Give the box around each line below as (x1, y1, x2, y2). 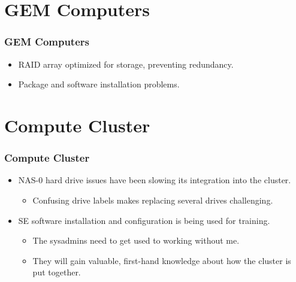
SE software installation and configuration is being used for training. (18, 214, 270, 226)
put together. (32, 266, 81, 278)
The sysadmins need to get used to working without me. (32, 234, 240, 247)
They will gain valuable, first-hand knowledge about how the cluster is (32, 254, 291, 266)
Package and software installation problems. (18, 78, 180, 90)
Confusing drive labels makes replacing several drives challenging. (32, 193, 273, 206)
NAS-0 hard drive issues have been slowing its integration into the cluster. (18, 174, 291, 186)
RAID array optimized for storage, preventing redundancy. (18, 57, 234, 70)
